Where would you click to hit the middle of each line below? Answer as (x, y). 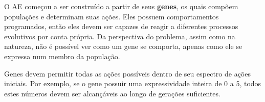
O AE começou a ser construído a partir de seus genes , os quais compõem (121, 6)
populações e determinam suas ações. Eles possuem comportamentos (112, 16)
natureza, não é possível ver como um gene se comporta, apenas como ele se (123, 46)
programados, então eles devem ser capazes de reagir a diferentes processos (121, 26)
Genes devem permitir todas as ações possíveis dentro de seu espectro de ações (127, 73)
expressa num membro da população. (62, 56)
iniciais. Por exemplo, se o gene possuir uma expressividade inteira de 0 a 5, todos (133, 83)
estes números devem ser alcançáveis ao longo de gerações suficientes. (112, 93)
